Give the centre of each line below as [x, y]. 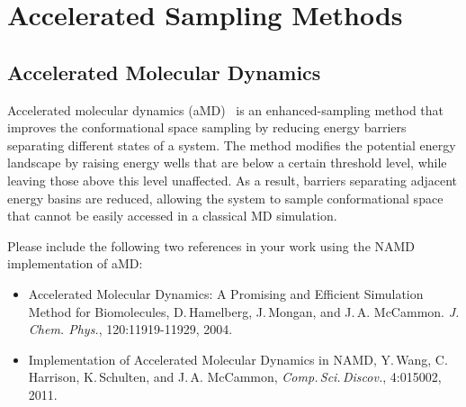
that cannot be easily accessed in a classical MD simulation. [172, 216]
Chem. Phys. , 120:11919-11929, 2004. [130, 329]
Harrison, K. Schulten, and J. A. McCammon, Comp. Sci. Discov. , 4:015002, [235, 377]
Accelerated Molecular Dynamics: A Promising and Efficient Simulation [226, 293]
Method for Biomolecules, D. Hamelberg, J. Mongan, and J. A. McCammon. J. [244, 311]
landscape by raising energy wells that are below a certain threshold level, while [227, 163]
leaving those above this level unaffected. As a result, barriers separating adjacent [232, 180]
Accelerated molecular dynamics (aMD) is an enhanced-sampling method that [226, 109]
